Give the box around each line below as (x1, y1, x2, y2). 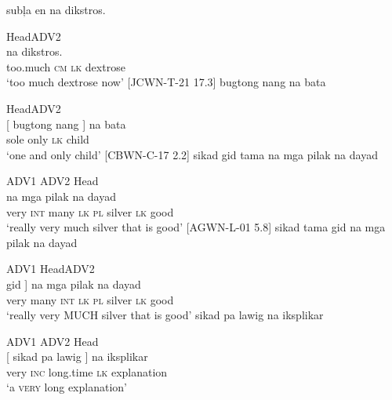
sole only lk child (6, 131, 89, 147)
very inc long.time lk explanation (6, 363, 168, 380)
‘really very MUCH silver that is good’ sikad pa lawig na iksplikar (6, 307, 324, 323)
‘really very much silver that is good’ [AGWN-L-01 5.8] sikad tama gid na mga (6, 219, 386, 235)
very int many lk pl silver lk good (6, 203, 174, 220)
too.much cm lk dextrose (6, 58, 125, 75)
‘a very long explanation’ (6, 379, 127, 395)
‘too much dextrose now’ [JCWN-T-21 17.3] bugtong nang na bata (6, 74, 326, 90)
